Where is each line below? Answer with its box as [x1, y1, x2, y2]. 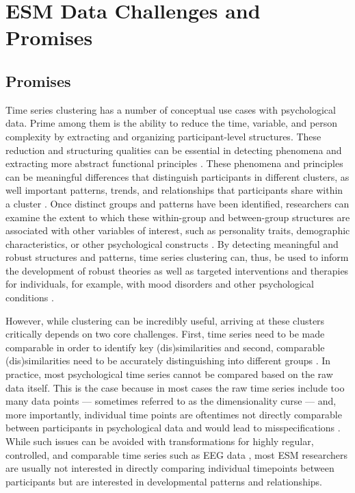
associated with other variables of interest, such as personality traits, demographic [5, 223, 350, 238]
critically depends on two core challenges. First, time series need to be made [5, 327, 325, 341]
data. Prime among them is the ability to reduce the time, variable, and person [5, 116, 338, 130]
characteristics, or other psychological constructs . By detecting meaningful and [5, 236, 339, 251]
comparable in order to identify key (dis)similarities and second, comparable [5, 340, 325, 354]
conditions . [5, 290, 54, 305]
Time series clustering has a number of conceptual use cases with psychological [5, 102, 336, 116]
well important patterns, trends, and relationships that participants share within [5, 183, 343, 197]
